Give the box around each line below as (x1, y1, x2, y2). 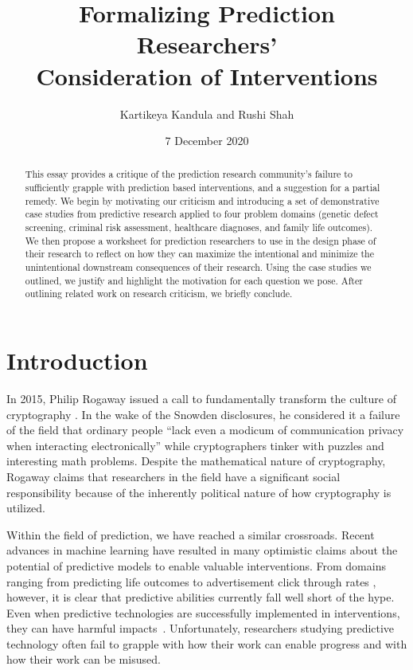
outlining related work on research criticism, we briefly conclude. (25, 287, 293, 300)
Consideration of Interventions (36, 59, 378, 92)
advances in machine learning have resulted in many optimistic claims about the (6, 542, 398, 558)
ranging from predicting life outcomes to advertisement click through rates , (6, 573, 376, 590)
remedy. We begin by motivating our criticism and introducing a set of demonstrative (25, 194, 380, 207)
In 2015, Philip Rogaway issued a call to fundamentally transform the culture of (6, 390, 396, 406)
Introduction (6, 344, 148, 377)
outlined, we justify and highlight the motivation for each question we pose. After (25, 273, 363, 287)
